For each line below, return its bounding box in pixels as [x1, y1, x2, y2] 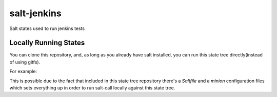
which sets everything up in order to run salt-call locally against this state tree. [9, 85, 175, 91]
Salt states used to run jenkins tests [9, 25, 85, 31]
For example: [9, 69, 37, 75]
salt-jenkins [9, 8, 62, 19]
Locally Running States [9, 39, 85, 47]
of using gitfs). [9, 59, 41, 65]
